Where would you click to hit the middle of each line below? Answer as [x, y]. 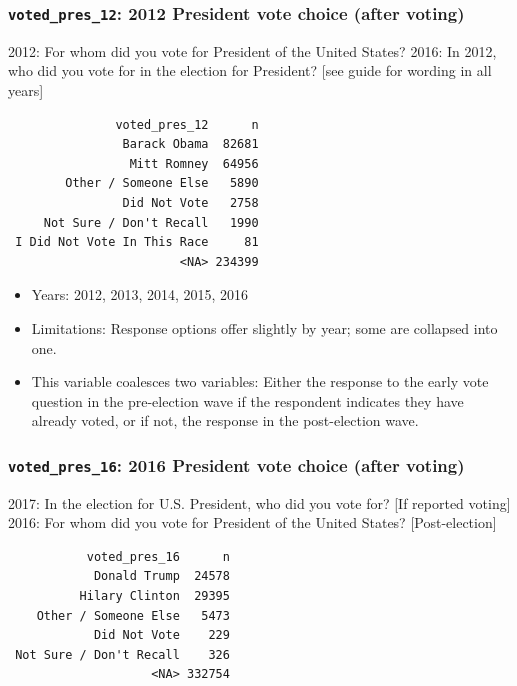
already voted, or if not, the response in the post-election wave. [225, 420]
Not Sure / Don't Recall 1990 [151, 222]
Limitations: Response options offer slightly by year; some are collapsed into [264, 327]
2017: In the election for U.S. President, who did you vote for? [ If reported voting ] [259, 502]
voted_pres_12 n [187, 124]
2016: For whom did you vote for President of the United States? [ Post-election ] [252, 522]
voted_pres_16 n [158, 556]
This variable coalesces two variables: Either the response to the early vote [260, 381]
